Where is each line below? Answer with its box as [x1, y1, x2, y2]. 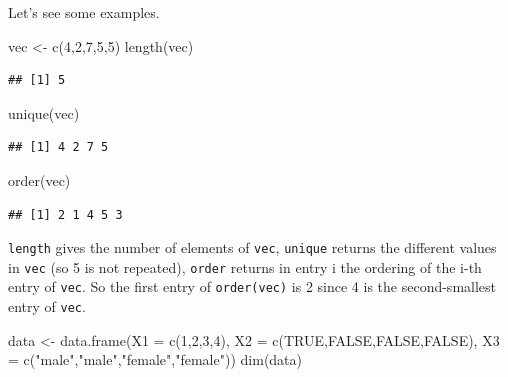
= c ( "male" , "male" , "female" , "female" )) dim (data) [8, 349, 302, 370]
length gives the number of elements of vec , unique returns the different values [8, 237, 497, 258]
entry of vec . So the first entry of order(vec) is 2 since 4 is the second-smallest [8, 276, 497, 297]
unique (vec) [8, 102, 80, 123]
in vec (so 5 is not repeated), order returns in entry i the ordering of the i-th [8, 256, 482, 277]
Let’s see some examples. [8, 2, 160, 22]
